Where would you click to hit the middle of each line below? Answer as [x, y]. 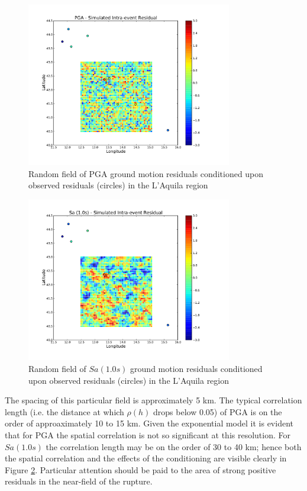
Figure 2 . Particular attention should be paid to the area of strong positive [140, 469]
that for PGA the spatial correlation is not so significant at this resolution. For [148, 434]
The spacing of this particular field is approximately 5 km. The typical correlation [153, 400]
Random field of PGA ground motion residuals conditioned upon [146, 173]
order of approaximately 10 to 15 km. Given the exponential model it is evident [149, 423]
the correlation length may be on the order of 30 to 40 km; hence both [174, 446]
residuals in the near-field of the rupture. [79, 481]
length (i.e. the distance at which [64, 411]
